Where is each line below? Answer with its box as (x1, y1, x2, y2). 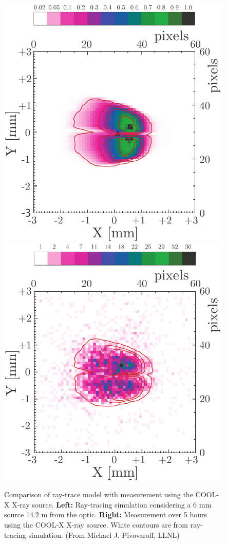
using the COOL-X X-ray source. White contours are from (4, 519, 188, 530)
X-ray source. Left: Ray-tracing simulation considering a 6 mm (12, 499, 212, 510)
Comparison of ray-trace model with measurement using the (4, 489, 193, 500)
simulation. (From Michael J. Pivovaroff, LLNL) (28, 529, 180, 540)
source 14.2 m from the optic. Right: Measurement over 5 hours (4, 509, 207, 520)
